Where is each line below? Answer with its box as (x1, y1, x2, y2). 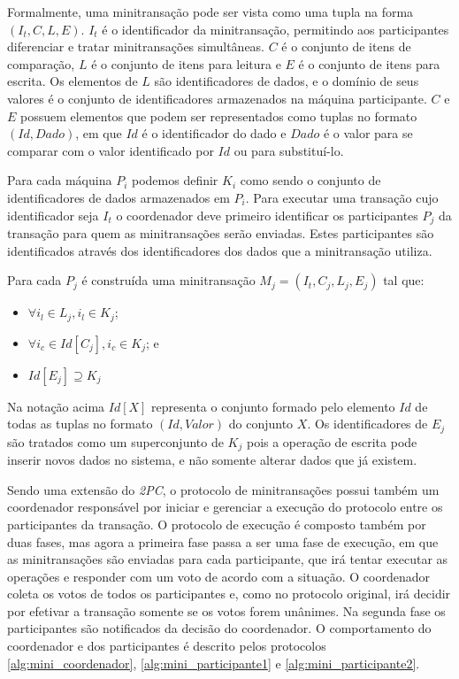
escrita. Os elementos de (7, 72, 138, 90)
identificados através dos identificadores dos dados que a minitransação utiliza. (7, 241, 432, 259)
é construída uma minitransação (81, 271, 256, 289)
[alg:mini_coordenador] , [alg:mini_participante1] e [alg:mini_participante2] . (7, 653, 420, 672)
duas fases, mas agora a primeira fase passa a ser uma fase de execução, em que (7, 532, 439, 551)
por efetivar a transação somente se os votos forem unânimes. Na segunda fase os (7, 601, 446, 620)
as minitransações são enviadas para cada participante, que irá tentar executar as (7, 550, 448, 568)
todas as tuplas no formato (7, 414, 153, 433)
